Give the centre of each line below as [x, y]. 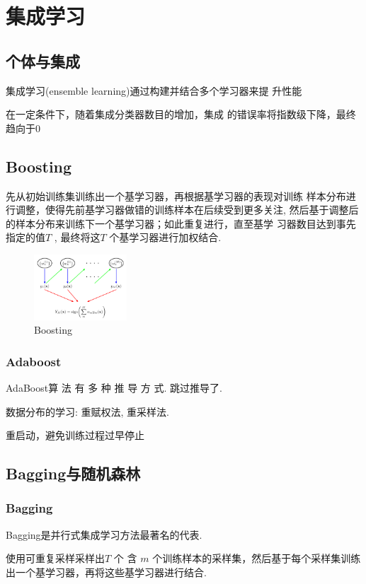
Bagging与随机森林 [73, 473]
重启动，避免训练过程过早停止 [75, 435]
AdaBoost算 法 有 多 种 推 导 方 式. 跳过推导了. [114, 387]
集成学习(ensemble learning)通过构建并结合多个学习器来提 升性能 [154, 90]
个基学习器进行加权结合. [165, 237]
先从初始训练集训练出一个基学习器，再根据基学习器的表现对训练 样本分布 [176, 195]
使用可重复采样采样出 [55, 558]
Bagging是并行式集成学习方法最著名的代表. [104, 534]
